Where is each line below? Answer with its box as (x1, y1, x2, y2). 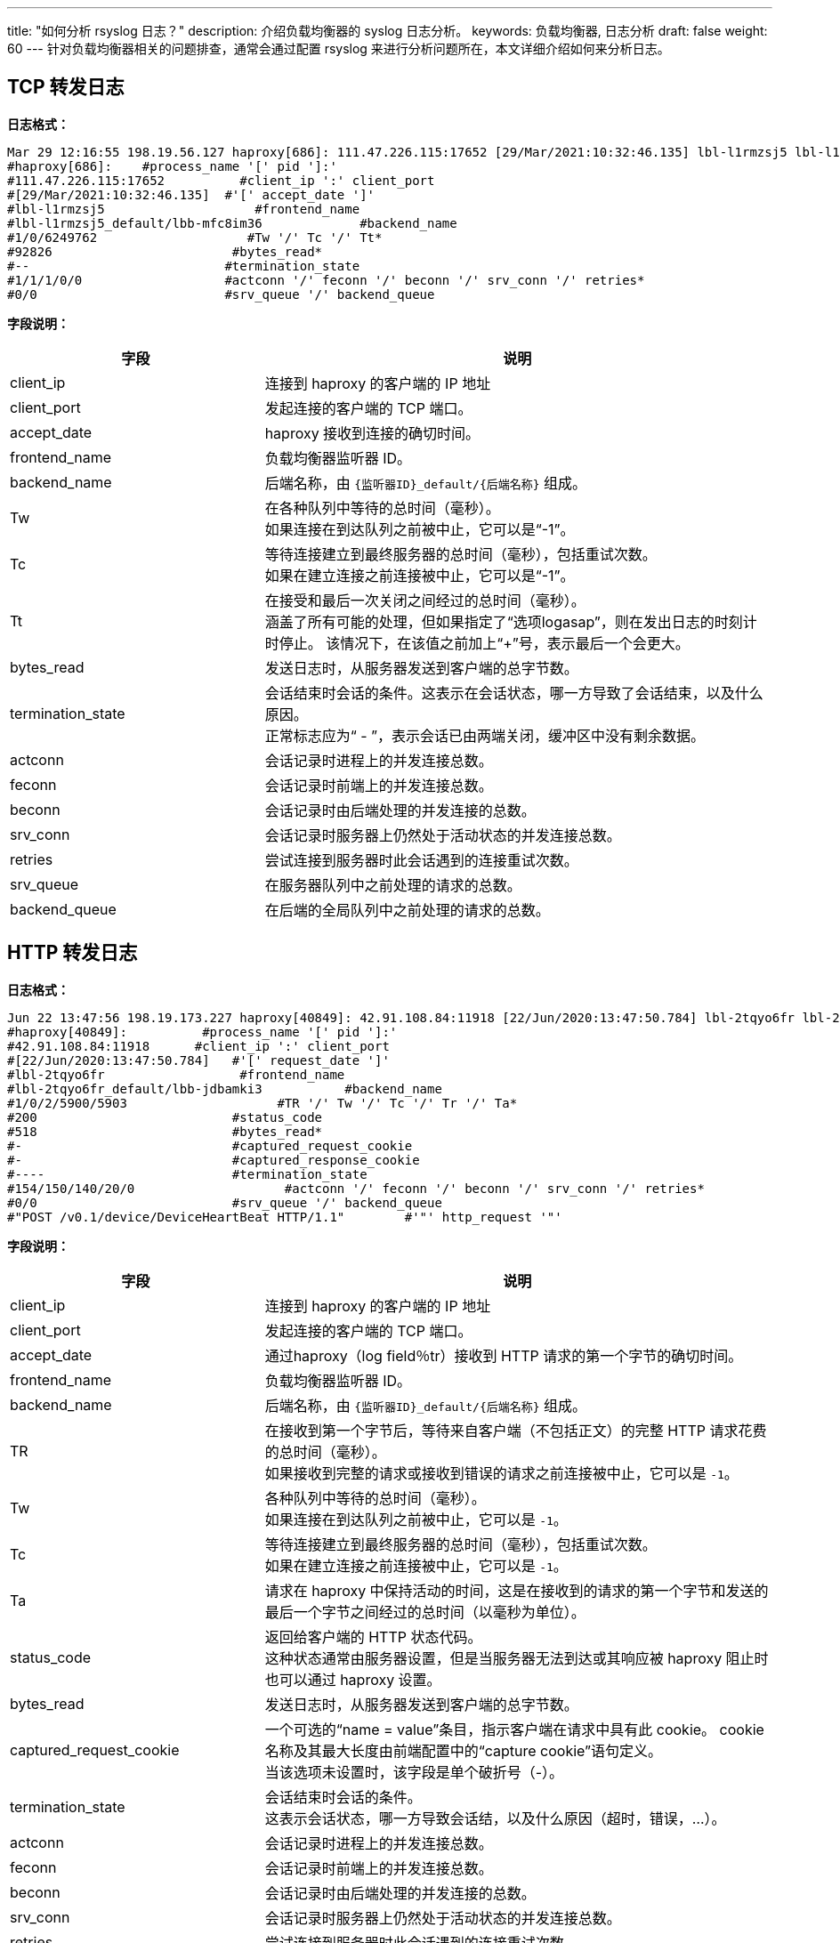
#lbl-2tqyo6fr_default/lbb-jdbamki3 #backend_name (7, 1081, 442, 1096)
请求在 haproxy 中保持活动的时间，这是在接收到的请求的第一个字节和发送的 (264, 1581, 769, 1600)
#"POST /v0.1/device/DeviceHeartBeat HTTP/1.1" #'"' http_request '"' (7, 1209, 562, 1224)
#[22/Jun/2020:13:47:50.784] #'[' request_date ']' (7, 1052, 390, 1068)
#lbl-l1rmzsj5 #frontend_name (7, 201, 360, 216)
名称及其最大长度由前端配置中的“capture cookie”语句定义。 (264, 1741, 663, 1760)
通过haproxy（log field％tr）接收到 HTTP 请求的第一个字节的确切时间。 (264, 1346, 743, 1365)
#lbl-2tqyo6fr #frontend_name (7, 1067, 345, 1082)
